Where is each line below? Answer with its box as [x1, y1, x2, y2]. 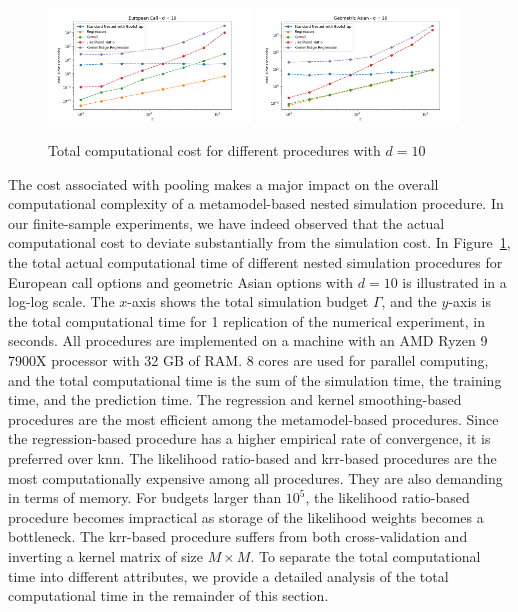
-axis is [448, 291, 491, 312]
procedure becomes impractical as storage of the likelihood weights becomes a [8, 506, 484, 527]
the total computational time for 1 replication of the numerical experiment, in [8, 310, 485, 331]
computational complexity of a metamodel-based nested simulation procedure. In [8, 193, 504, 214]
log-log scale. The [8, 291, 115, 312]
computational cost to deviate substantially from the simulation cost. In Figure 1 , [8, 232, 511, 253]
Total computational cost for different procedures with [48, 140, 381, 161]
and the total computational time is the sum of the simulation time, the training [8, 369, 502, 390]
